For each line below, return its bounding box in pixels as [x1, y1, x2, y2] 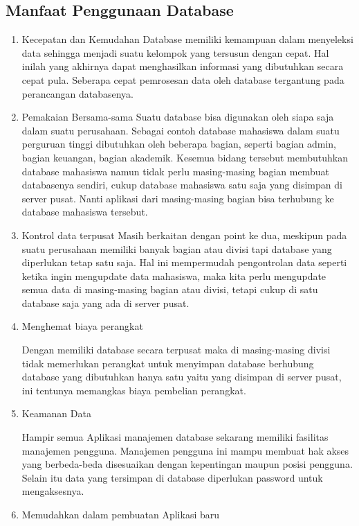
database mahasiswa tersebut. [21, 204, 148, 219]
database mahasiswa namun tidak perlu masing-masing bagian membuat [21, 164, 329, 178]
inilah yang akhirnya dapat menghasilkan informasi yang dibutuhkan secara [21, 59, 344, 73]
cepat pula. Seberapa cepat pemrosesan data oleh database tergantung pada [21, 72, 344, 87]
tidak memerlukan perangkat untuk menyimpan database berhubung [21, 356, 314, 370]
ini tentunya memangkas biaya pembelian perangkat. [21, 383, 246, 397]
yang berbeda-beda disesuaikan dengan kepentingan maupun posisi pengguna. [21, 457, 353, 471]
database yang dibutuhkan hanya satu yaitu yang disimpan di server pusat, [21, 369, 342, 384]
